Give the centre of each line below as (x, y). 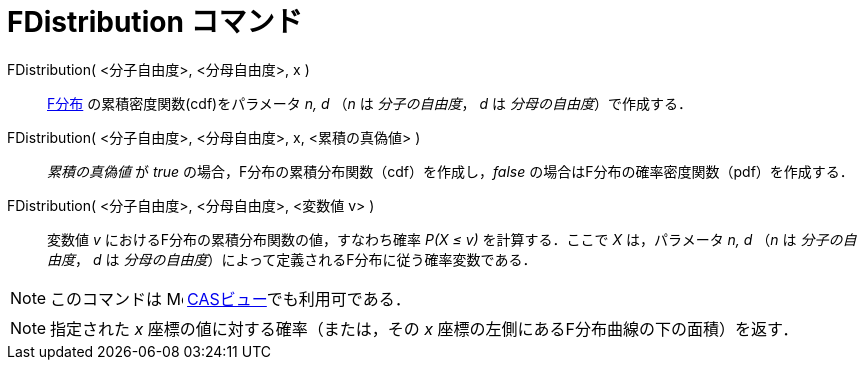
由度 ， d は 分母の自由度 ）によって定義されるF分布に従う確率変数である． (292, 259)
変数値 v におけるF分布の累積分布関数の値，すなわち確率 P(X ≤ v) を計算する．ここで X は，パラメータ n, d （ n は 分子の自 (452, 239)
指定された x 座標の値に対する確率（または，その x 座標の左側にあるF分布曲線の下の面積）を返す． (424, 328)
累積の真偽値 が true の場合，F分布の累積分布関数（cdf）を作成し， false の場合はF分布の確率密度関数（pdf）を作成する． (450, 171)
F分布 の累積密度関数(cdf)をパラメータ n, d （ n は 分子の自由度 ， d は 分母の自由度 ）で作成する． (370, 103)
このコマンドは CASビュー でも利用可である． (230, 298)
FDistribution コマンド (155, 22)
